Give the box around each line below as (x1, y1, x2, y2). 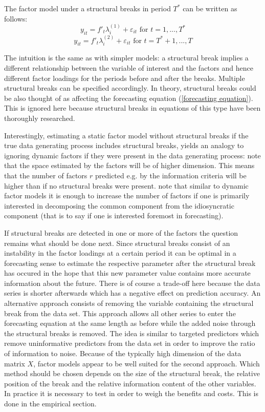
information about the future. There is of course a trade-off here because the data (4, 277, 260, 288)
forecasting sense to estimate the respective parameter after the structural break (4, 257, 256, 268)
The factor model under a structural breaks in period (4, 3, 171, 13)
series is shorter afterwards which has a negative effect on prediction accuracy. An (4, 287, 261, 298)
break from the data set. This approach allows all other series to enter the (4, 307, 236, 318)
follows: (4, 13, 28, 24)
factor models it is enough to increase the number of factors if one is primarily (4, 190, 250, 201)
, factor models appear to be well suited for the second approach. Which (33, 358, 260, 368)
